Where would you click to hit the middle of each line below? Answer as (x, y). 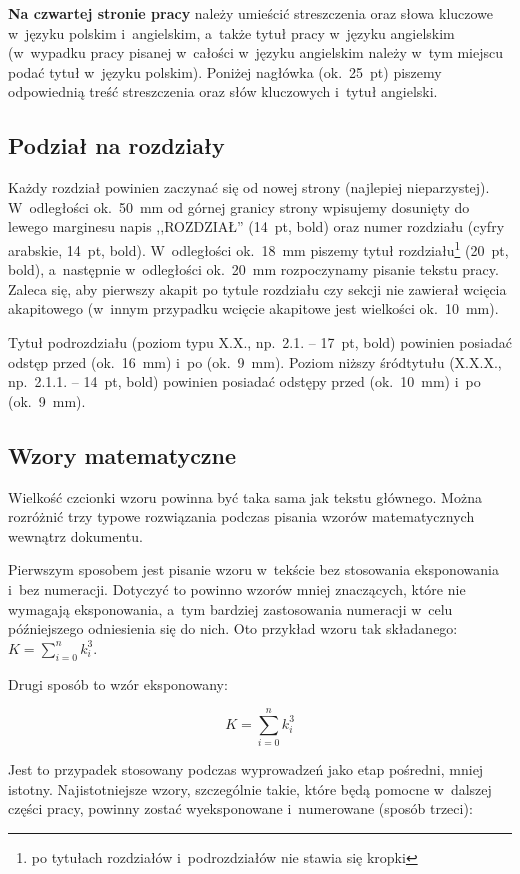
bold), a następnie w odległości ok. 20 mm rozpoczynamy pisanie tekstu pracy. (253, 269)
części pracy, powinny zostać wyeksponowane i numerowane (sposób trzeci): (240, 808)
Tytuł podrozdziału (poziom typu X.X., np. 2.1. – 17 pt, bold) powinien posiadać (260, 341)
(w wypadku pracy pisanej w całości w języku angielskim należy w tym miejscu (256, 52)
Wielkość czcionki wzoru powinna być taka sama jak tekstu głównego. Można (245, 496)
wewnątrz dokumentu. (75, 535)
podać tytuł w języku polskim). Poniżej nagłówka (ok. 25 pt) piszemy (225, 71)
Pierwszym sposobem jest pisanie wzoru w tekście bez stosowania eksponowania (253, 569)
